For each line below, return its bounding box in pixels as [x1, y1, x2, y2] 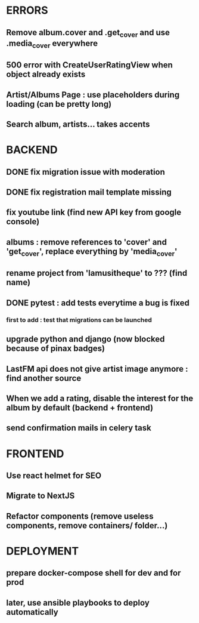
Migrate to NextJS [6, 491, 75, 501]
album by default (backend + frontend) [6, 402, 154, 412]
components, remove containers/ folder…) [6, 520, 168, 531]
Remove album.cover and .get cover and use [6, 27, 170, 39]
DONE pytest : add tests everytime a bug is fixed [6, 298, 189, 308]
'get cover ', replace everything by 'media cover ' [6, 246, 178, 258]
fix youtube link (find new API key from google [6, 207, 182, 218]
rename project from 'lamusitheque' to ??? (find [6, 268, 188, 278]
